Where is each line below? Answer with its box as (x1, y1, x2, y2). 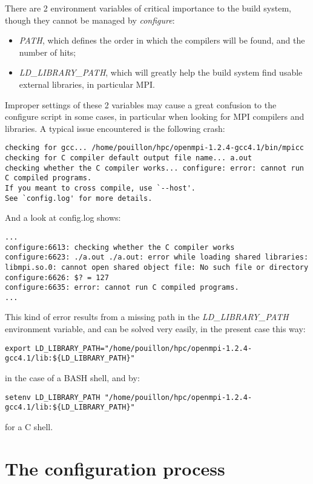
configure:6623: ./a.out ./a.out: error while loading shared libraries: (5, 253, 309, 262)
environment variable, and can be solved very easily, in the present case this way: (5, 322, 306, 335)
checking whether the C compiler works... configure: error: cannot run (5, 163, 304, 172)
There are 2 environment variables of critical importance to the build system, (5, 2, 291, 14)
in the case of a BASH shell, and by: (5, 371, 140, 384)
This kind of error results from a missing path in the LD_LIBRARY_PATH (5, 310, 289, 323)
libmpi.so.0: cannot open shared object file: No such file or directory (5, 263, 309, 272)
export (5, 344, 31, 353)
